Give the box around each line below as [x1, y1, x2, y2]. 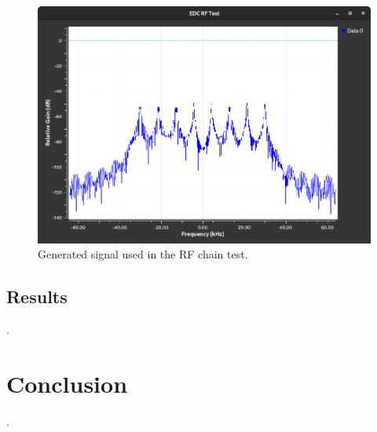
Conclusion [6, 367, 128, 399]
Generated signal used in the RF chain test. [38, 246, 248, 262]
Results [6, 284, 68, 309]
